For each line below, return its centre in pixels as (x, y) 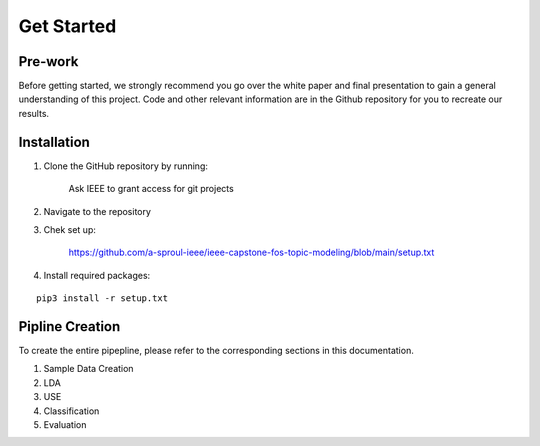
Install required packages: (97, 275)
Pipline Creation (69, 326)
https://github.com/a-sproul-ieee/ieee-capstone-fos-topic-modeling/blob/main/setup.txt (251, 252)
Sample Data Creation (88, 369)
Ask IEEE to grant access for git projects (151, 189)
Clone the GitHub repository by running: (126, 166)
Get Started (67, 26)
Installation (54, 141)
